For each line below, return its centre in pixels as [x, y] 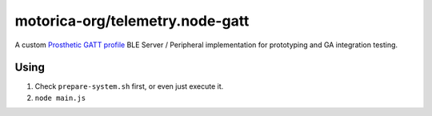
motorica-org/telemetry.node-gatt [132, 21]
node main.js [60, 98]
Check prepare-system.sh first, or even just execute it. [129, 86]
